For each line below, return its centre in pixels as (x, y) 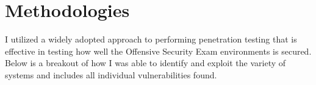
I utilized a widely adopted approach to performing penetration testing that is (151, 39)
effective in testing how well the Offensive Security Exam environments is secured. (158, 51)
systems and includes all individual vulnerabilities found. (111, 74)
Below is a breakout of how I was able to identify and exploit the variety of (145, 63)
